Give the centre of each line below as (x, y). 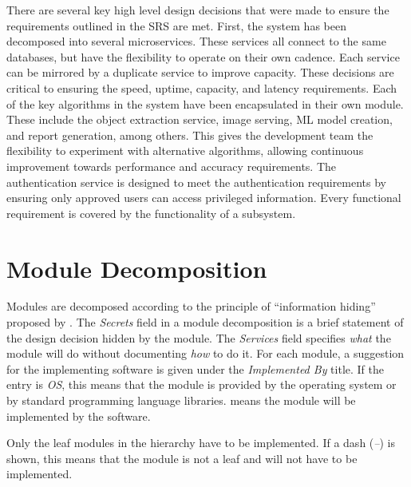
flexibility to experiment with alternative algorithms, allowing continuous (185, 150)
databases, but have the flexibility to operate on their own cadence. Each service (203, 56)
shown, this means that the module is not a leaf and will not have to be (182, 458)
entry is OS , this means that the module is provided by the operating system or (202, 384)
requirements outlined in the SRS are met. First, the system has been (176, 25)
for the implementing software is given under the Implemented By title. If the (195, 368)
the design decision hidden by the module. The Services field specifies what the (199, 337)
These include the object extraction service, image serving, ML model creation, (200, 119)
